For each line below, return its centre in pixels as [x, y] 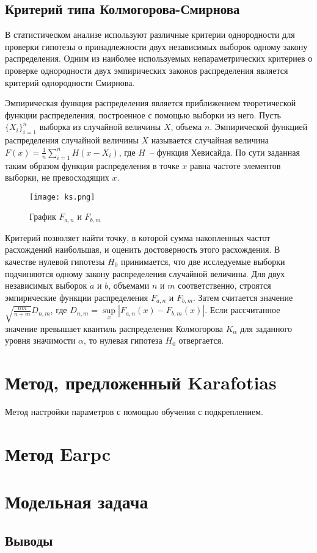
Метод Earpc [58, 453]
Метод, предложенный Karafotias [141, 382]
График [43, 216]
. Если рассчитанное [242, 310]
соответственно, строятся [224, 285]
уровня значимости [40, 340]
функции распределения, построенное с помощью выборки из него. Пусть [143, 114]
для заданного [266, 328]
